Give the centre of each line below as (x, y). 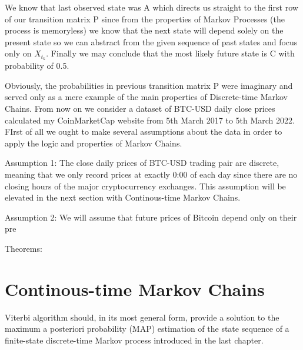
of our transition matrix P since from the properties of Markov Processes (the (145, 19)
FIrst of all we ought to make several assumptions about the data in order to (144, 131)
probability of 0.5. (37, 66)
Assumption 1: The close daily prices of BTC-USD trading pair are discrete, (142, 163)
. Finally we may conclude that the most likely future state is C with (170, 53)
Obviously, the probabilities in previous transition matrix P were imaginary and (149, 85)
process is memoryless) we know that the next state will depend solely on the (144, 30)
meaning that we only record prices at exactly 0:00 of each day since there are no (151, 174)
